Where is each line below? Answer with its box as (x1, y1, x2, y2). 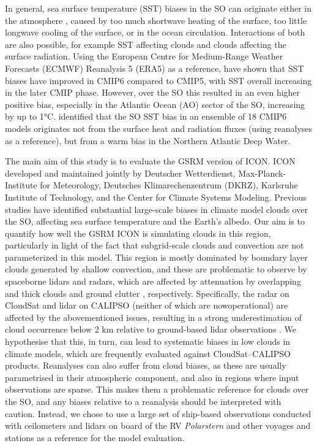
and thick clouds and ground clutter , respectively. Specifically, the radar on (5, 286, 289, 299)
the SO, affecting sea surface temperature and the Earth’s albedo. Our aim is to (5, 215, 305, 228)
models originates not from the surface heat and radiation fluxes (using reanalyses (5, 121, 313, 134)
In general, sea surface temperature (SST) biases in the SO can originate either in (5, 2, 312, 14)
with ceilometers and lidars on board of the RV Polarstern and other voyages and (5, 419, 311, 432)
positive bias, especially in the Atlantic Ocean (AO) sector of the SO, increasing (5, 98, 305, 110)
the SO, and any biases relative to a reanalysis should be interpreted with (5, 395, 282, 407)
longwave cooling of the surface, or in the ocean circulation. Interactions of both (5, 26, 305, 39)
